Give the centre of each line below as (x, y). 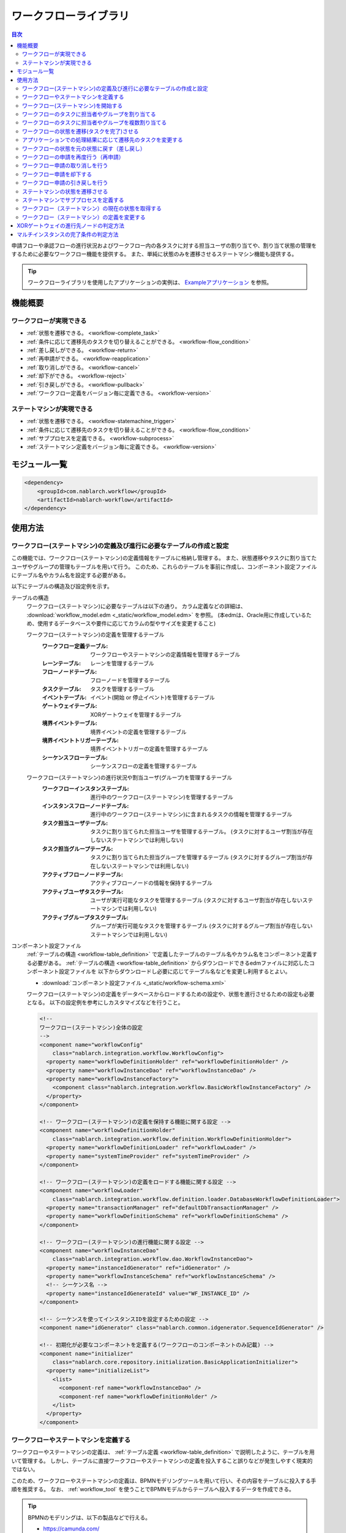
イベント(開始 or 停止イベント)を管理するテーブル (152, 698)
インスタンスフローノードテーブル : (85, 806)
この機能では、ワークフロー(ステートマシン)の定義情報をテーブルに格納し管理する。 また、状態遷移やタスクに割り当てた (164, 558)
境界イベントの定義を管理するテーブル (138, 732)
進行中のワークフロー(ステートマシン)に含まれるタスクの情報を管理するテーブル (191, 814)
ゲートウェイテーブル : (70, 706)
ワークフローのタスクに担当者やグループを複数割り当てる (95, 123)
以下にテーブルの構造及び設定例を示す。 (62, 586)
